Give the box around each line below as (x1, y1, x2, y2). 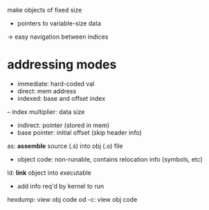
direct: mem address (17, 86, 77, 95)
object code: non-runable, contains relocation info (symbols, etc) (17, 155, 203, 163)
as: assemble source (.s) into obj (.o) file (7, 142, 123, 150)
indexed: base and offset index (17, 94, 106, 102)
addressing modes (7, 57, 117, 73)
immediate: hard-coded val (17, 79, 95, 88)
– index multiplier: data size (7, 107, 85, 116)
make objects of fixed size (7, 6, 82, 14)
